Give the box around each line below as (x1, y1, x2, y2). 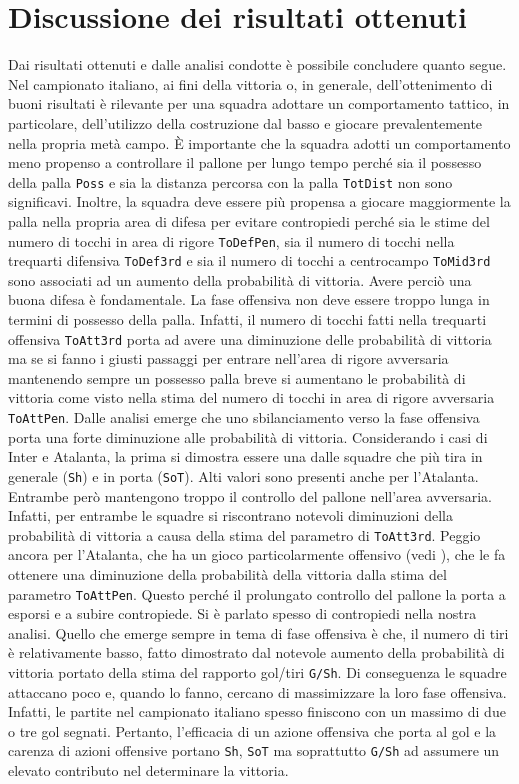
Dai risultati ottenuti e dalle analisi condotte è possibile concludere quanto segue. (8, 54, 507, 75)
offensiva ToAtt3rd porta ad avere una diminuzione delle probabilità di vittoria (8, 328, 492, 349)
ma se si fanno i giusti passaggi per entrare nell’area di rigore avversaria (8, 348, 449, 369)
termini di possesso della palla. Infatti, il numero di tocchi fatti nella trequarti (8, 309, 487, 330)
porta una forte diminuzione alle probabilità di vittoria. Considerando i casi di (8, 426, 488, 447)
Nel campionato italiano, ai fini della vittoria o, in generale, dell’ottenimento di (8, 73, 493, 94)
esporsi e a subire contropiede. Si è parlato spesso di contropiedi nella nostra (8, 603, 477, 624)
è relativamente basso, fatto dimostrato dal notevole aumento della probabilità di (8, 642, 505, 663)
